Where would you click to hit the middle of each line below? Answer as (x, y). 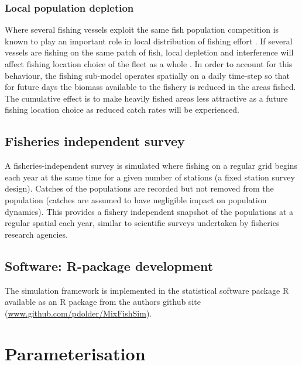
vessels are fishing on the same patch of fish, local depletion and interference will (149, 52)
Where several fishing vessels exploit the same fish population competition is (142, 29)
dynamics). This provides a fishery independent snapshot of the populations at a (149, 211)
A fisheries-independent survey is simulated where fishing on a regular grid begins (151, 166)
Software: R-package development (109, 265)
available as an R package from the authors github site (103, 302)
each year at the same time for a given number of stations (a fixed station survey (150, 177)
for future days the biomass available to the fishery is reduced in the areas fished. (150, 87)
